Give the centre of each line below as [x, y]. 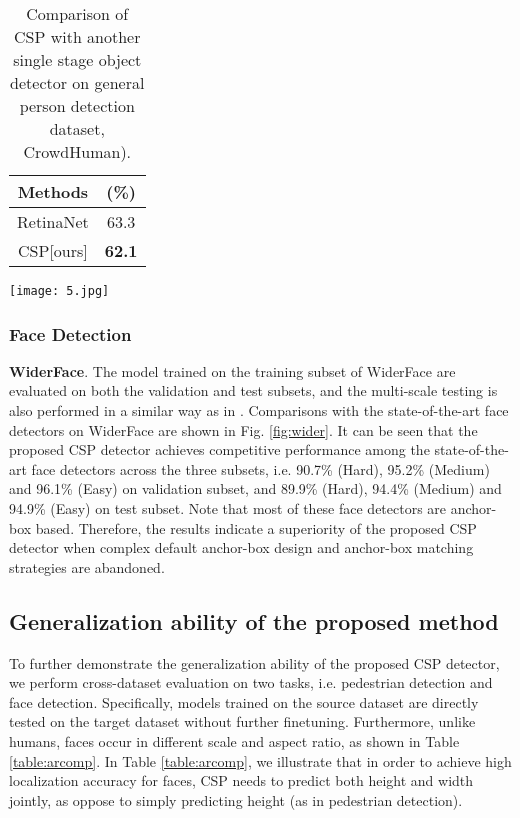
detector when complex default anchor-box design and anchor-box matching [241, 547]
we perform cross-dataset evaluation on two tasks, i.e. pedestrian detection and [251, 682]
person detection [77, 105]
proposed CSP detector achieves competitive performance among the [219, 449]
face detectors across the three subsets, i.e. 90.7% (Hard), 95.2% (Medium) [260, 468]
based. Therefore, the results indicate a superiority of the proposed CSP [256, 527]
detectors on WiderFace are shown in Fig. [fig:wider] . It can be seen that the [243, 429]
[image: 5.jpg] [59, 291]
